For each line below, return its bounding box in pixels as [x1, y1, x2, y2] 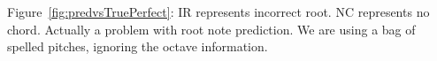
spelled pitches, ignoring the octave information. [7, 37, 268, 56]
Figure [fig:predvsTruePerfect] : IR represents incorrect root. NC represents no [7, 3, 430, 20]
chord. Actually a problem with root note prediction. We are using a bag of [7, 19, 416, 38]
